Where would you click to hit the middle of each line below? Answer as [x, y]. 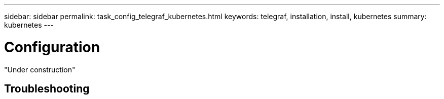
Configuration [52, 47]
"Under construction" [40, 69]
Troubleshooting [47, 88]
